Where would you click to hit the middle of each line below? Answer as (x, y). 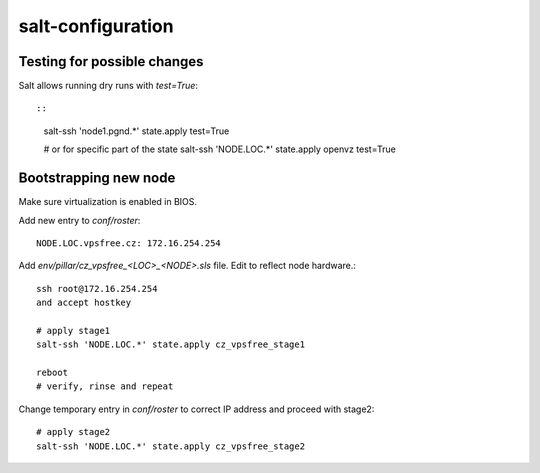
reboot (52, 373)
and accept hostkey (84, 303)
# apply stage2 (73, 432)
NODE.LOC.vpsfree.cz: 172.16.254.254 (129, 243)
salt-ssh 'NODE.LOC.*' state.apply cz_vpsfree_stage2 (170, 446)
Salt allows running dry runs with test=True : (108, 86)
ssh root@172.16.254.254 (97, 288)
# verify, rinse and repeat (105, 386)
